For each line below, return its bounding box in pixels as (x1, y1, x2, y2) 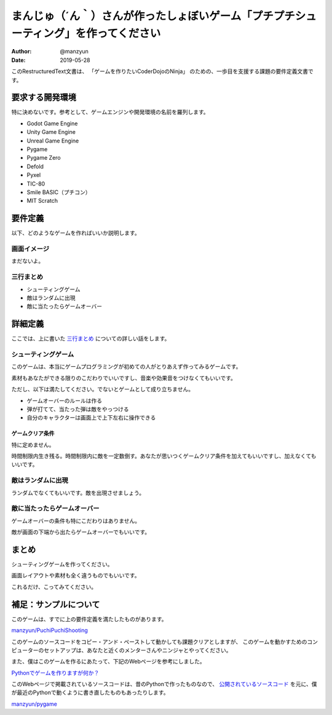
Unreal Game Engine (26, 137, 79, 144)
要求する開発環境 (11, 92, 76, 103)
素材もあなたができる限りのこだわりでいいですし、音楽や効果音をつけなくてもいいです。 (11, 374, 237, 381)
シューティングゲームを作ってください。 (11, 561, 113, 568)
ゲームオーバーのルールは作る (26, 397, 103, 404)
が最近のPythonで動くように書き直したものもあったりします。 (11, 689, 169, 697)
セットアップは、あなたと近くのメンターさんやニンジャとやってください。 (43, 646, 232, 654)
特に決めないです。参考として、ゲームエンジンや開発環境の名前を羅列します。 (11, 108, 209, 116)
